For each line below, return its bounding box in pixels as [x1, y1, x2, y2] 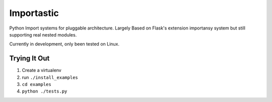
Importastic [9, 7, 59, 18]
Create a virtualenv [22, 67, 61, 73]
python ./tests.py [22, 88, 67, 94]
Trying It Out [9, 54, 50, 62]
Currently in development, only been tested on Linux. [9, 41, 120, 47]
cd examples [22, 81, 51, 87]
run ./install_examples [22, 74, 78, 80]
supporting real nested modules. [9, 31, 77, 37]
